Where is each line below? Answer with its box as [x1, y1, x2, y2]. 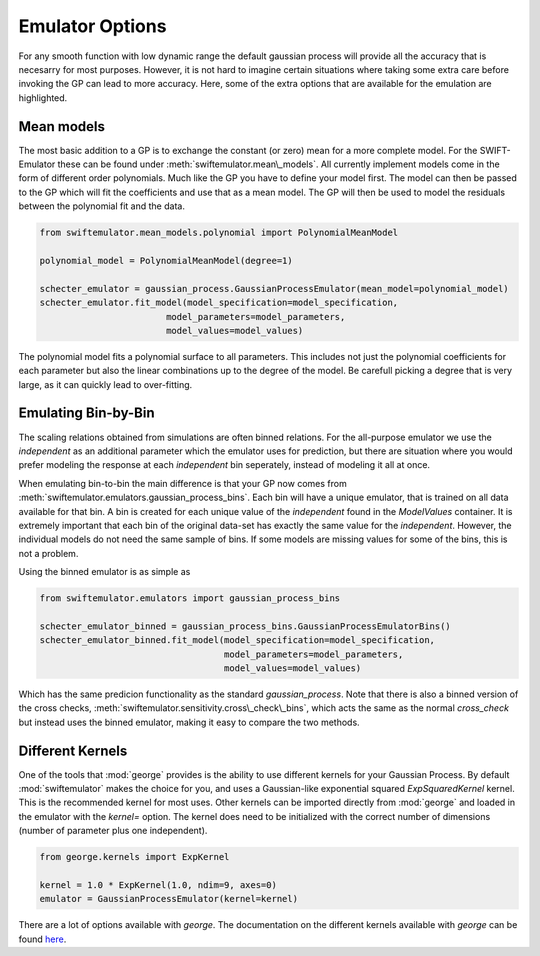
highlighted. [18, 91, 68, 104]
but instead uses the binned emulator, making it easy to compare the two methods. [18, 716, 360, 728]
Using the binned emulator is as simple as [18, 566, 191, 578]
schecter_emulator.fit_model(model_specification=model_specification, [39, 297, 399, 309]
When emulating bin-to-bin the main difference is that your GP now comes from [18, 477, 347, 489]
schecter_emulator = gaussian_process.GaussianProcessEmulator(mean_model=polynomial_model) [39, 283, 509, 294]
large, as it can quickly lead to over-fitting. [18, 378, 193, 390]
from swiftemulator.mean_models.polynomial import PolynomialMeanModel [39, 227, 399, 239]
